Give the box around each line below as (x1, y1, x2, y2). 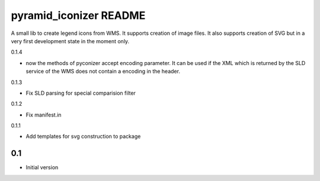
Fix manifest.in (25, 111, 62, 118)
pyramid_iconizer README (11, 9, 146, 22)
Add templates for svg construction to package (25, 133, 141, 140)
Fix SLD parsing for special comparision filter (25, 89, 136, 96)
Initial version (25, 164, 59, 171)
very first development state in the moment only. (11, 37, 130, 44)
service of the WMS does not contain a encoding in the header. (25, 68, 181, 75)
